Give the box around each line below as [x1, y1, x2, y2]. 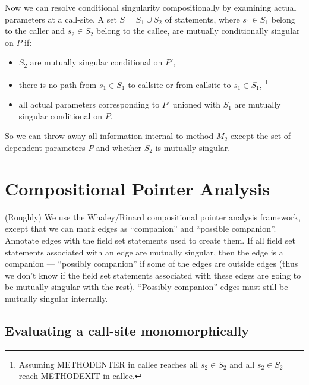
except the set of [230, 130, 291, 142]
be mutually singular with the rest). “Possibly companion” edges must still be [5, 280, 288, 293]
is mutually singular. [155, 141, 231, 153]
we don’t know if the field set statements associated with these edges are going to [5, 269, 301, 281]
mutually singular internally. [5, 292, 108, 304]
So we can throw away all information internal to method [5, 130, 214, 142]
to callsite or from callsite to [128, 78, 231, 90]
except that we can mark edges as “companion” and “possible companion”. [5, 222, 276, 235]
